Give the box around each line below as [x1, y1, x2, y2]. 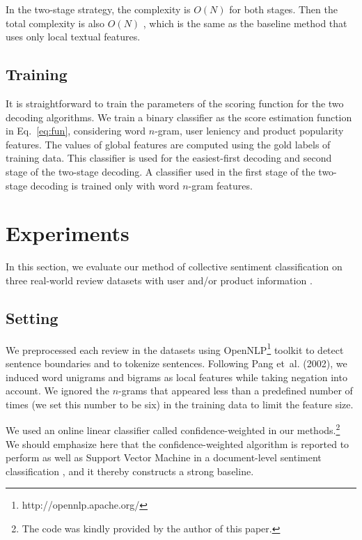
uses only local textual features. [6, 29, 141, 44]
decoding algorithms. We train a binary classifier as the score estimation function [6, 109, 352, 124]
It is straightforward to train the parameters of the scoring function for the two [6, 95, 344, 110]
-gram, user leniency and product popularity [155, 123, 344, 138]
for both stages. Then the [229, 2, 338, 16]
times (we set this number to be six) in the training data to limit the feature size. [6, 396, 354, 411]
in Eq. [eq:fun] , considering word [6, 123, 146, 138]
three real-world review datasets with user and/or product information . [6, 272, 313, 287]
